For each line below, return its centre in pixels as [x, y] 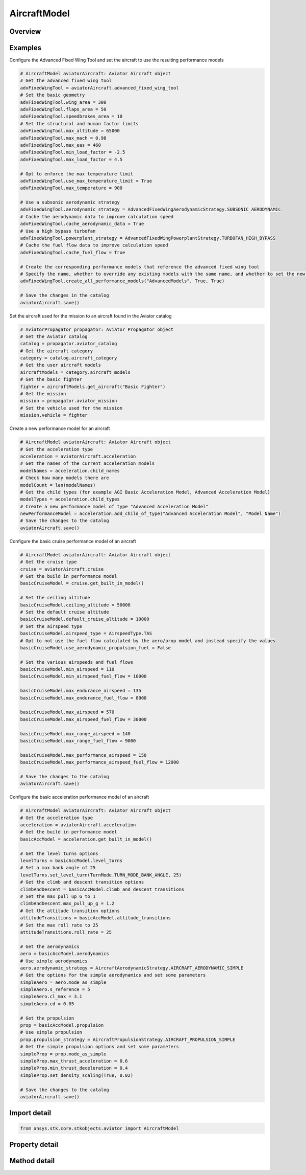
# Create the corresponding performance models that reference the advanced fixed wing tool [140, 267]
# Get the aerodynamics [50, 946]
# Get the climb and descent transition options [82, 882]
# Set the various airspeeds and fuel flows [77, 662]
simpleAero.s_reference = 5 [55, 990]
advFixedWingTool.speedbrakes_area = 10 [71, 117]
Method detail [32, 1161]
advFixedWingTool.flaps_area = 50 [63, 109]
